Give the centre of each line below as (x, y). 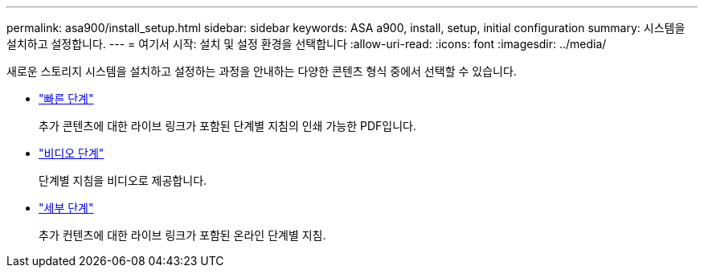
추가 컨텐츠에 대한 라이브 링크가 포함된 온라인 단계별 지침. (182, 235)
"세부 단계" (66, 208)
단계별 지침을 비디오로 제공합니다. (123, 180)
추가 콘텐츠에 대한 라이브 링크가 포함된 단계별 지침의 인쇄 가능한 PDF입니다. (227, 126)
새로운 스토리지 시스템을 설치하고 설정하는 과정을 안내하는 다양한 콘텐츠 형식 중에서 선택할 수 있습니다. (262, 71)
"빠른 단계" (66, 98)
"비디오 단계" (72, 153)
